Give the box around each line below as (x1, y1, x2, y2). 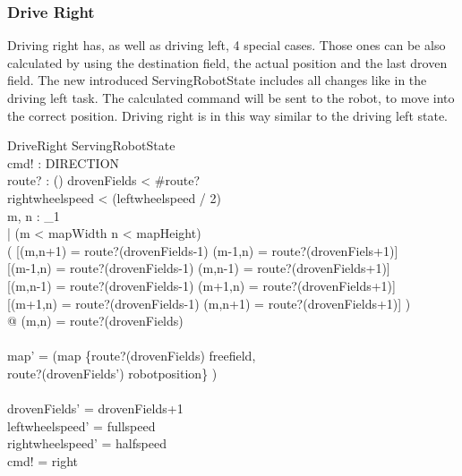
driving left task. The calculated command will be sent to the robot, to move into (7, 89, 455, 106)
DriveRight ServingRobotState (7, 136, 175, 155)
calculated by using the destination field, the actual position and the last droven (7, 53, 448, 72)
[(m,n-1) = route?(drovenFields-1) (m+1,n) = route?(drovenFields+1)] (7, 276, 396, 294)
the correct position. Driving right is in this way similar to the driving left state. (7, 106, 449, 124)
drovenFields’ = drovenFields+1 (7, 399, 184, 418)
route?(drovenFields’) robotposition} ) (7, 363, 218, 382)
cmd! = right (7, 451, 78, 470)
